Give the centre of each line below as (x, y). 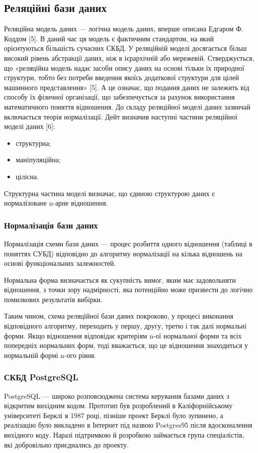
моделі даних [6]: (30, 126)
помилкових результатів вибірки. (53, 299)
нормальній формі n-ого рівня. (50, 355)
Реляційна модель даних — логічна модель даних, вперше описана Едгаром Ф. (124, 29)
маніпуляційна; (38, 160)
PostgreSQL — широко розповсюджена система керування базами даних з (117, 396)
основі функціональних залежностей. (60, 263)
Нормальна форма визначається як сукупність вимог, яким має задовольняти (120, 280)
